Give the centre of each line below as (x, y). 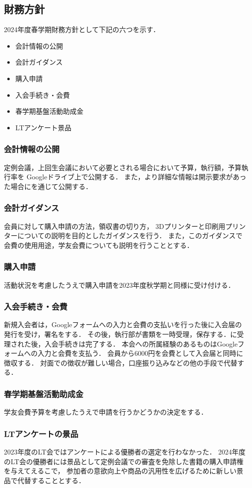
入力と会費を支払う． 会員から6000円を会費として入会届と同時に (140, 353)
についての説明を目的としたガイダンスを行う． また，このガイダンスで (130, 235)
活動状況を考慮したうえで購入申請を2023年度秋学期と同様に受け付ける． (119, 285)
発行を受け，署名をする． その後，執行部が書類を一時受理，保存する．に (120, 334)
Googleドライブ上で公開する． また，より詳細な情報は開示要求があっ (136, 177)
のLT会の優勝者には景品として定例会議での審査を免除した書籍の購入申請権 (124, 461)
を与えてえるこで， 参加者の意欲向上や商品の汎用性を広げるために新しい (120, 471)
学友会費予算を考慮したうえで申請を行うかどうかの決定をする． (106, 412)
